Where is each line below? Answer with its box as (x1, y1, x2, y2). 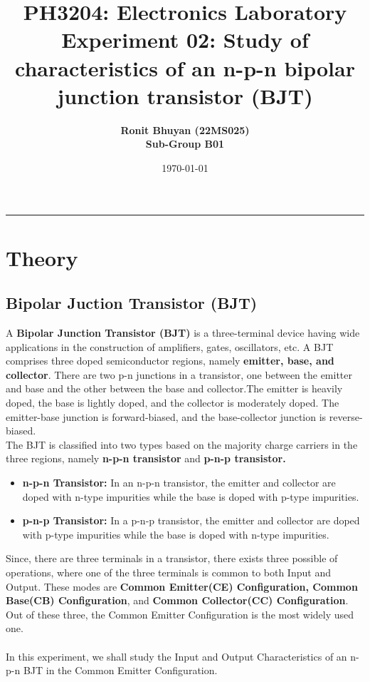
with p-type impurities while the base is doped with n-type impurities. (22, 526, 329, 541)
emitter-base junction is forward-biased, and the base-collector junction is (6, 409, 327, 424)
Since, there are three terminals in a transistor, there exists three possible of (6, 551, 338, 566)
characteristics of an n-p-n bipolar (15, 53, 355, 82)
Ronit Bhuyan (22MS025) (120, 122, 250, 137)
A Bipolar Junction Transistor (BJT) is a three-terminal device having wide (6, 325, 360, 340)
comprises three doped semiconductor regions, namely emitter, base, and (6, 353, 334, 368)
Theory (6, 243, 78, 272)
